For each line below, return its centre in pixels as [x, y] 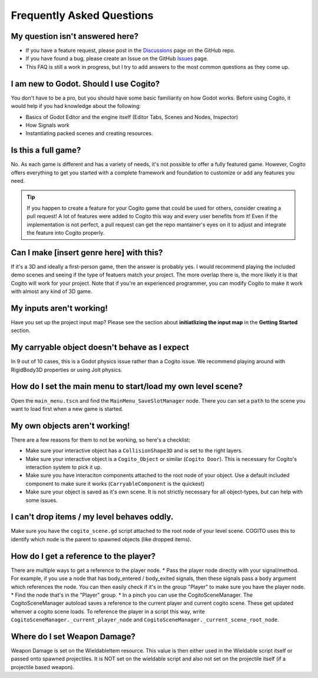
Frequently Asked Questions [82, 15]
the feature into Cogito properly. [66, 232]
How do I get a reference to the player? [83, 556]
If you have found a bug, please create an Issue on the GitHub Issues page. [117, 58]
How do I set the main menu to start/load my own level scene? [127, 386]
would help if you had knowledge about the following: [76, 106]
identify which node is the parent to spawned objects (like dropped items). [101, 539]
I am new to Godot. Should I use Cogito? [85, 83]
